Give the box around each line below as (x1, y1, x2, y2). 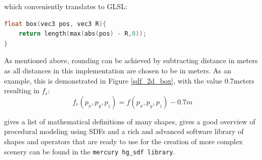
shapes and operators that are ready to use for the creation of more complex (4, 136, 243, 146)
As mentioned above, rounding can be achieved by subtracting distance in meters (4, 55, 258, 66)
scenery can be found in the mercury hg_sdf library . (4, 146, 175, 156)
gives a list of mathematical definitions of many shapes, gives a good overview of (4, 116, 255, 126)
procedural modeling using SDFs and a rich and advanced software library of (4, 126, 244, 137)
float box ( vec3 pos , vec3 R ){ (4, 20, 107, 28)
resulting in (4, 85, 40, 96)
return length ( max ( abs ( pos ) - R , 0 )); (18, 30, 147, 38)
